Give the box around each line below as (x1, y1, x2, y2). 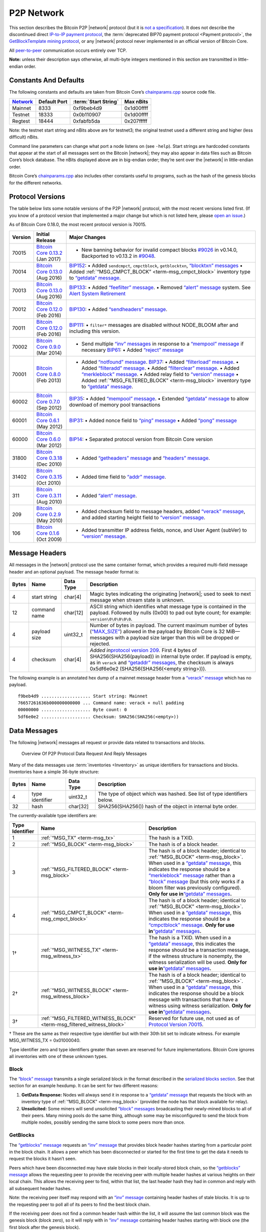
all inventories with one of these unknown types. (9, 1053, 108, 1059)
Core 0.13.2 (36, 249, 63, 256)
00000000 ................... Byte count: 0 (18, 707, 128, 713)
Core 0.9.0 (36, 343, 61, 350)
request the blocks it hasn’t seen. (9, 1156, 77, 1162)
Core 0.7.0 (36, 398, 60, 405)
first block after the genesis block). (9, 1224, 80, 1230)
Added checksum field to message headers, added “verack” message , (81, 508, 246, 514)
